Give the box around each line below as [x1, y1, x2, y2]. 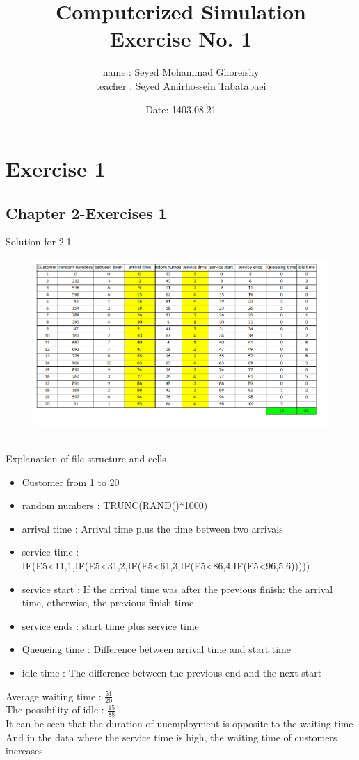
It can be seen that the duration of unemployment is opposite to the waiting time [6, 716, 353, 731]
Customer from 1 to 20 [22, 474, 120, 489]
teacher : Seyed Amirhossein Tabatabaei [95, 78, 266, 92]
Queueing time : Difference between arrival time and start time [22, 642, 291, 656]
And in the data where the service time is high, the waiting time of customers [6, 729, 337, 744]
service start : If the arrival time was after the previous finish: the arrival [22, 581, 333, 596]
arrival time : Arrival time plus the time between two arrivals [22, 521, 283, 535]
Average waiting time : [6, 688, 102, 703]
